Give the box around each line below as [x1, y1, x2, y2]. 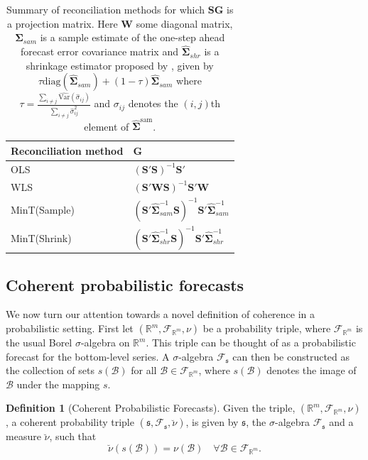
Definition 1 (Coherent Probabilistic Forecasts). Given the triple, [6, 400, 296, 415]
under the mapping [16, 376, 100, 391]
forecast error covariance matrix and [21, 44, 178, 59]
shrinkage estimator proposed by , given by [26, 57, 214, 72]
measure [6, 429, 41, 444]
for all [131, 363, 157, 378]
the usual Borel [6, 335, 72, 350]
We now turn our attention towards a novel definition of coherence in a [6, 307, 315, 322]
